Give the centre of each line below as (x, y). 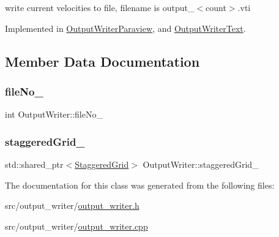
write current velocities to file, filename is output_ (100, 7)
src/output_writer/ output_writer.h (72, 205)
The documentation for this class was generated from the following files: (140, 185)
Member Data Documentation (102, 61)
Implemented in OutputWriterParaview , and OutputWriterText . (125, 28)
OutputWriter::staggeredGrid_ (201, 164)
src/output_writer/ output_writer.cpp (76, 226)
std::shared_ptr (34, 164)
